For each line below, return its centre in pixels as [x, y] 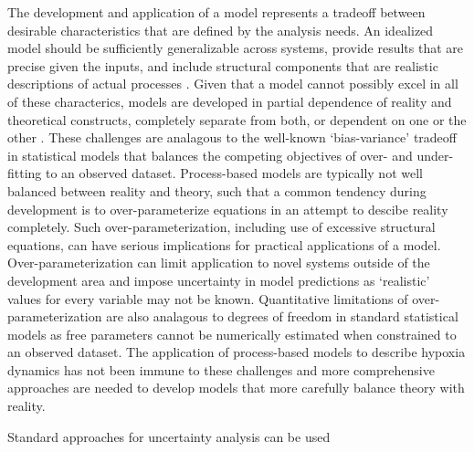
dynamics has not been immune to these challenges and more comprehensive [221, 369]
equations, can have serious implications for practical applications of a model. [224, 244]
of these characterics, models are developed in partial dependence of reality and [230, 101]
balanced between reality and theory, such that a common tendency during [217, 190]
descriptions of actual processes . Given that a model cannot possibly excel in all [233, 84]
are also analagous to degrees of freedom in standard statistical [282, 316]
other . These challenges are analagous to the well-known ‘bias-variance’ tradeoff [232, 137]
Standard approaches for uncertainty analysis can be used [169, 436]
